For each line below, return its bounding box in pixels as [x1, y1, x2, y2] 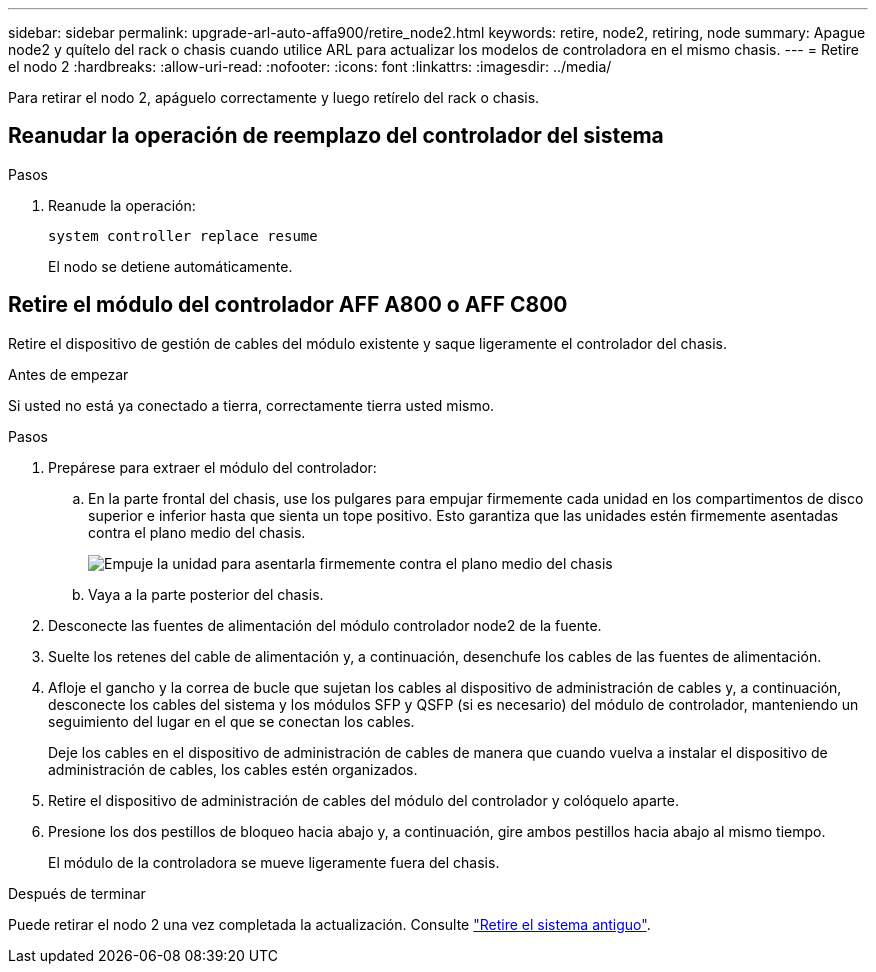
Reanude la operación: [48, 196, 196, 214]
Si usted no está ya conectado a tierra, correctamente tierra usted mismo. [8, 396, 495, 414]
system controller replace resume [48, 227, 318, 244]
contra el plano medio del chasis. [88, 523, 306, 541]
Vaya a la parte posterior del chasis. [88, 585, 324, 603]
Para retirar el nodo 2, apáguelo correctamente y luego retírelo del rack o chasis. [8, 89, 540, 106]
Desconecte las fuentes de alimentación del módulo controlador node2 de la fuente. [48, 616, 602, 634]
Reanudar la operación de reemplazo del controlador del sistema [8, 123, 664, 149]
